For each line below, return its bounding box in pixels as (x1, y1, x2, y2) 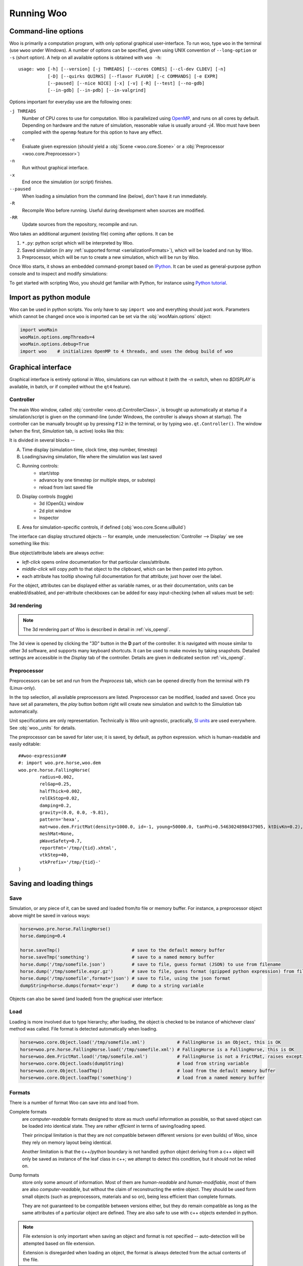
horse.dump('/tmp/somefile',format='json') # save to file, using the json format (20, 975, 231, 981)
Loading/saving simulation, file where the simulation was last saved (22, 454, 162, 459)
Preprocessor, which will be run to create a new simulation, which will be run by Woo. (22, 254, 199, 260)
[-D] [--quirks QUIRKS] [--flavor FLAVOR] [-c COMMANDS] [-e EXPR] (47, 73, 218, 79)
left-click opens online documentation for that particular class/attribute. (22, 559, 171, 565)
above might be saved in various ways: (9, 912, 90, 919)
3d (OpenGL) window (39, 500, 84, 506)
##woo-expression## (18, 753, 67, 759)
